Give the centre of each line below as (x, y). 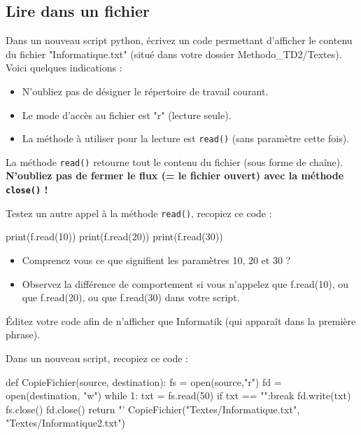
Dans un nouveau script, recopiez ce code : (97, 358)
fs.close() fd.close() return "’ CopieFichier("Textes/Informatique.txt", (153, 409)
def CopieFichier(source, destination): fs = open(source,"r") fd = (144, 381)
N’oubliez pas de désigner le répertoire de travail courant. (145, 91)
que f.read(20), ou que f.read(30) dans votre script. (131, 297)
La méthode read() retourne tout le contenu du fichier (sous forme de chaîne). (175, 161)
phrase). (23, 334)
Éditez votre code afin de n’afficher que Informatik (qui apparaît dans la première (181, 320)
